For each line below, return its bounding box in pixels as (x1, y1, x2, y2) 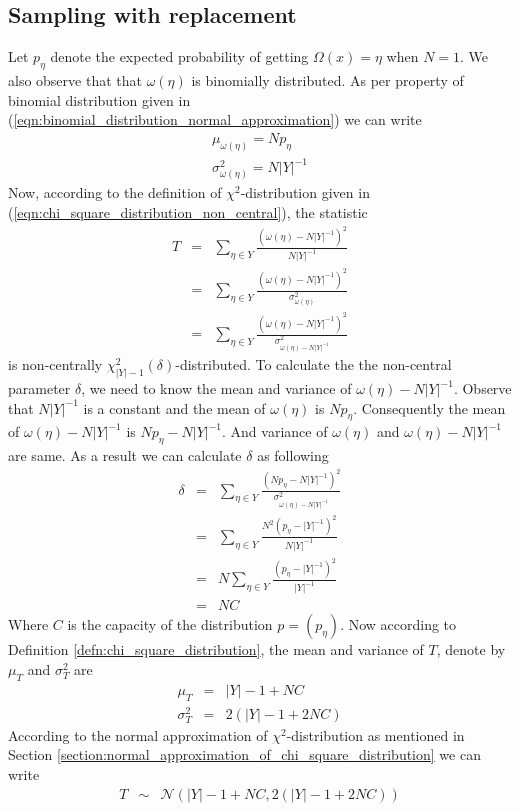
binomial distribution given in (8, 89, 191, 110)
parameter (8, 378, 71, 398)
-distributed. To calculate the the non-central (175, 354, 452, 375)
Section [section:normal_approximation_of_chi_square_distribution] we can (8, 744, 481, 765)
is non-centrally (8, 354, 103, 375)
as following (257, 445, 329, 466)
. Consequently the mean (353, 397, 506, 418)
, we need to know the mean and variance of (81, 378, 352, 398)
